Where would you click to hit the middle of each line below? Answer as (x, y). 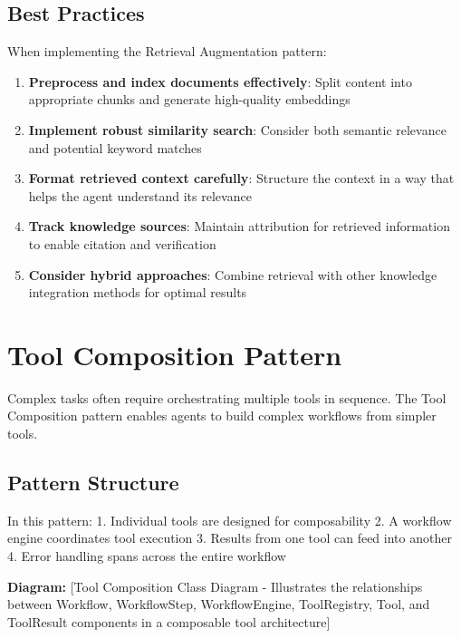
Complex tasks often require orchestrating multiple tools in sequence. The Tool (227, 397)
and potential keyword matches (115, 147)
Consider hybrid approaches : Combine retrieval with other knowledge (233, 274)
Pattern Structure (93, 483)
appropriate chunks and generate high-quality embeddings (189, 99)
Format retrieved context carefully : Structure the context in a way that (241, 178)
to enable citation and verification (122, 243)
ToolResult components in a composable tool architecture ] (169, 621)
